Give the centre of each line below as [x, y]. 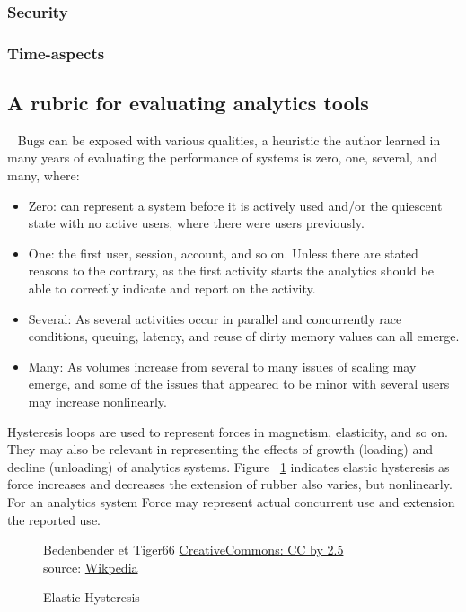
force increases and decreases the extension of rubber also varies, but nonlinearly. [230, 484]
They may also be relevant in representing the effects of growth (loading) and [220, 449]
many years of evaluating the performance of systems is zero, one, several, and [222, 157]
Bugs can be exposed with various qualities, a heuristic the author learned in [229, 140]
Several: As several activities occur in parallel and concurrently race [215, 318]
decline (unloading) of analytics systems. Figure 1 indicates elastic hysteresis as [229, 466]
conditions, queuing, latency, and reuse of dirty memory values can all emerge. [244, 336]
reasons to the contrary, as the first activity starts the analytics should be [231, 271]
